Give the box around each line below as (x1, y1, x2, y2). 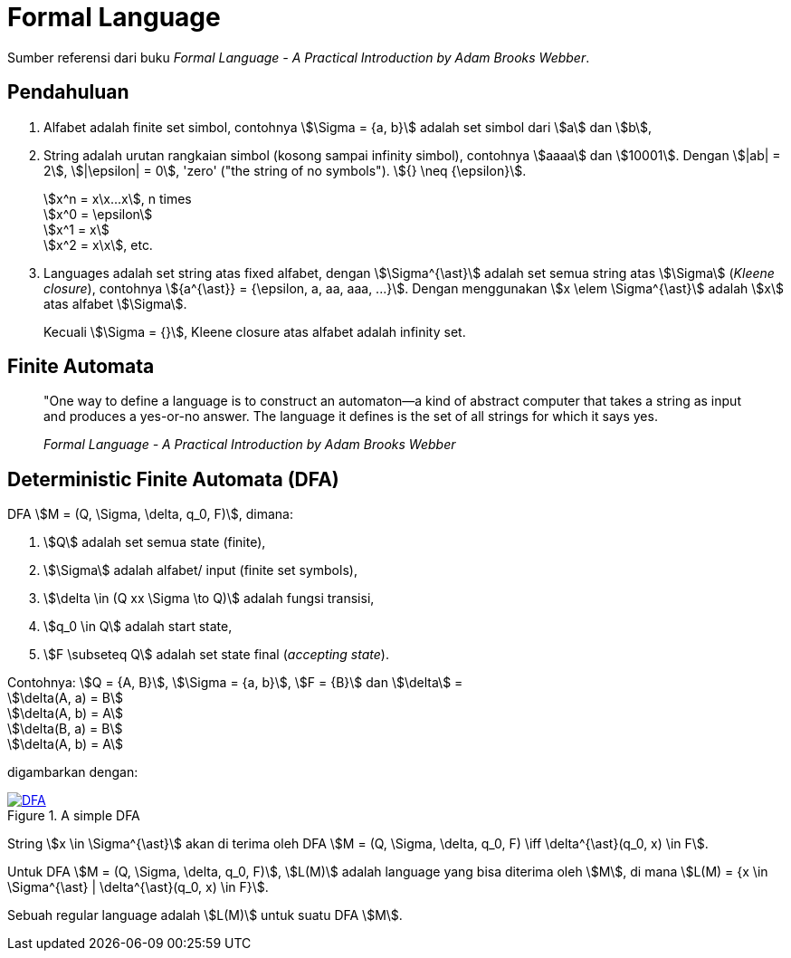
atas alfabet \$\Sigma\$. (43, 295, 187, 311)
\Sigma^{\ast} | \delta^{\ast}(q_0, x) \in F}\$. (7, 879, 269, 896)
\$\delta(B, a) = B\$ (7, 721, 123, 737)
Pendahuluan (7, 81, 129, 104)
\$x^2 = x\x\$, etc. (43, 236, 153, 253)
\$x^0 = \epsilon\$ (43, 206, 153, 222)
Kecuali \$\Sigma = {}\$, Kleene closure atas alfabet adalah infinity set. (43, 323, 466, 340)
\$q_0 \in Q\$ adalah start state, (43, 618, 233, 635)
